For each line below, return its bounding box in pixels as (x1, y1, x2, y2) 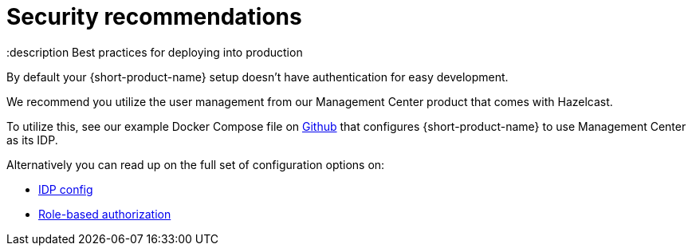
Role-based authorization (38, 207, 171, 221)
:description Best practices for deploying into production (6, 45, 303, 59)
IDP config (38, 182, 93, 196)
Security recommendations (6, 3, 302, 30)
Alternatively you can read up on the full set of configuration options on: (6, 157, 385, 171)
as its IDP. (6, 132, 58, 147)
